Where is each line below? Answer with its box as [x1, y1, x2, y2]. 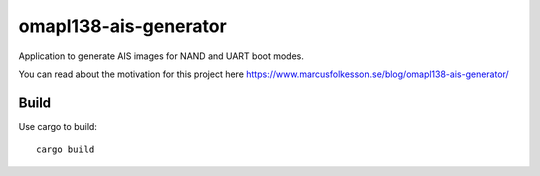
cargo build [36, 144, 95, 155]
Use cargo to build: [18, 120, 97, 132]
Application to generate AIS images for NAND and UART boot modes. [18, 50, 305, 62]
